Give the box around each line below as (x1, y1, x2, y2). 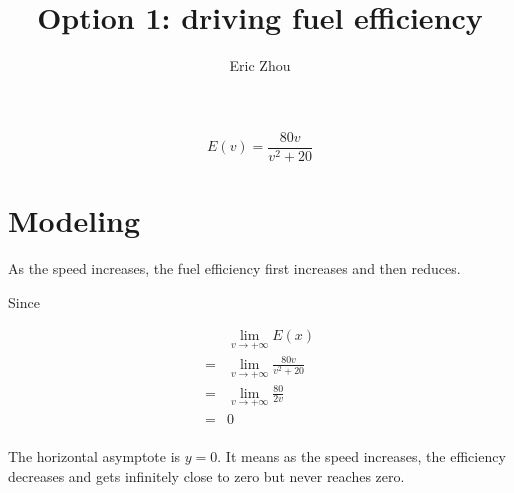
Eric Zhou (229, 55, 291, 76)
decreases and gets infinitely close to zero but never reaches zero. (8, 465, 405, 486)
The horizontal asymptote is (8, 445, 181, 466)
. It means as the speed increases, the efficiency (217, 445, 506, 466)
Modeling (8, 199, 141, 240)
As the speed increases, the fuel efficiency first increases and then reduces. (8, 257, 461, 278)
